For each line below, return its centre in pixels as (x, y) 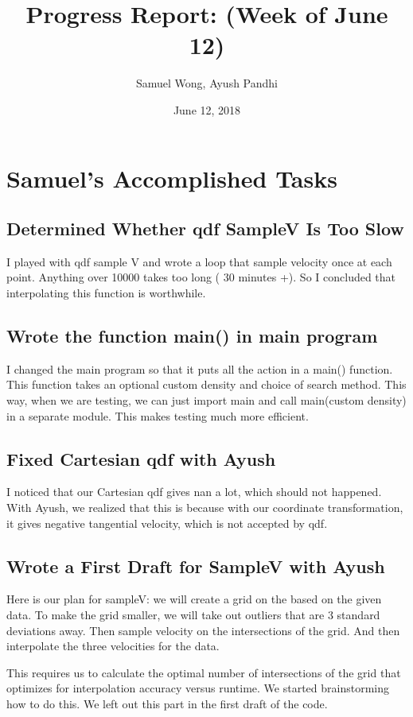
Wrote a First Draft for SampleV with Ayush (196, 566)
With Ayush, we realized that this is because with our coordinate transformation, (205, 508)
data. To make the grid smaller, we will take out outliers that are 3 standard (193, 615)
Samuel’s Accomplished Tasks (172, 178)
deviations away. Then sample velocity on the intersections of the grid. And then (203, 630)
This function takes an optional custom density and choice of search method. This (206, 384)
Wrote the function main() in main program (192, 336)
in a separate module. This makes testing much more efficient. (158, 415)
